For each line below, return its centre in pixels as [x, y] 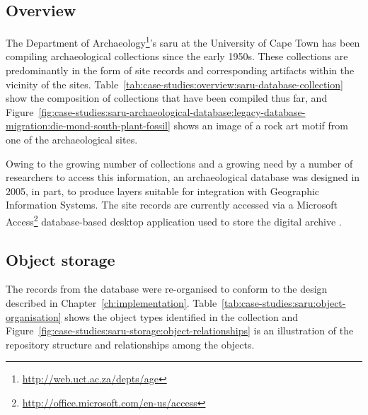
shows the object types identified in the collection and [181, 316]
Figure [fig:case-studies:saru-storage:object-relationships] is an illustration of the [180, 331]
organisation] [34, 316]
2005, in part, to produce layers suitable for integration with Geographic [163, 191]
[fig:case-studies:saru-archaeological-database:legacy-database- [172, 111]
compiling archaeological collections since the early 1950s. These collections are [177, 56]
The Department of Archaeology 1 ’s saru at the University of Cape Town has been [183, 41]
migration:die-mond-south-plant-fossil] [88, 125]
